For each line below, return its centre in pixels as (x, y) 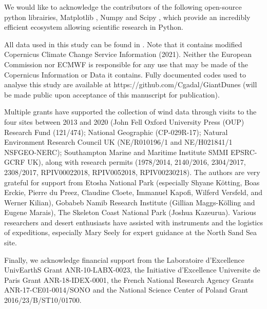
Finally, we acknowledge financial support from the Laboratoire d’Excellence (124, 259)
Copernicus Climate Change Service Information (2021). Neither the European (128, 54)
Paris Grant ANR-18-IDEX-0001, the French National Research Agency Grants (129, 279)
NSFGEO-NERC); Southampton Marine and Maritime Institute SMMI (116, 152)
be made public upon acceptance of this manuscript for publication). (112, 94)
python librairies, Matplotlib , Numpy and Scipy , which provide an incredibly (127, 17)
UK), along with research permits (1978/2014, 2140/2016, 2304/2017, (137, 162)
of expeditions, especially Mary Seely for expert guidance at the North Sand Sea (130, 232)
